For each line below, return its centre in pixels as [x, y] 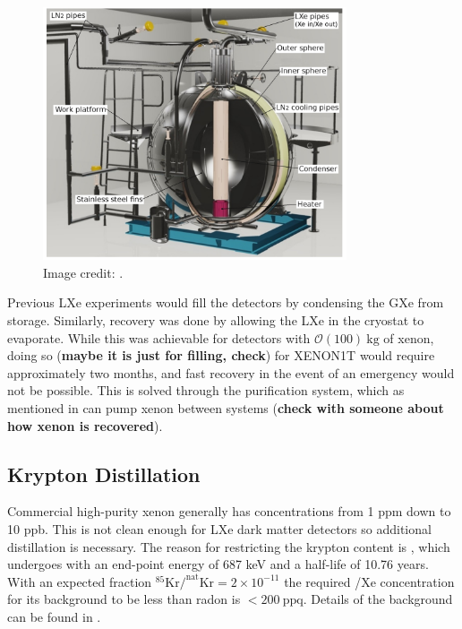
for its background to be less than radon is [124, 599]
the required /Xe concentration [369, 581]
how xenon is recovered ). [85, 425]
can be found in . [54, 616]
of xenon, [409, 337]
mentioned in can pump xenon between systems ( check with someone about [226, 407]
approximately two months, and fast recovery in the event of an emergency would [231, 372]
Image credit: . [83, 272]
